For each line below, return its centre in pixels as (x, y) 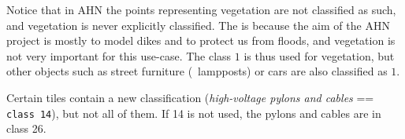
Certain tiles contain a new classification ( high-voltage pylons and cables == (190, 97)
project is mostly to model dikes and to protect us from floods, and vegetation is (201, 40)
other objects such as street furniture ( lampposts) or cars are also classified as (197, 71)
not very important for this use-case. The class (119, 55)
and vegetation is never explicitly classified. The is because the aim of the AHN (198, 25)
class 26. (26, 128)
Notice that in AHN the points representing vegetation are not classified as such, (201, 9)
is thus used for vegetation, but (319, 55)
